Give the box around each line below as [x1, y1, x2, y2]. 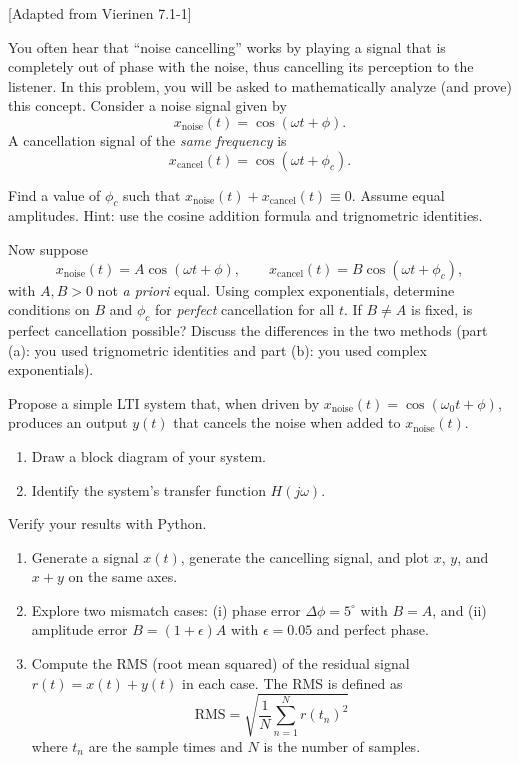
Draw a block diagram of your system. [31, 445, 266, 466]
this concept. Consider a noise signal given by [8, 95, 287, 116]
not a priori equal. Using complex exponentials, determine [97, 279, 455, 300]
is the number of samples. [263, 735, 421, 756]
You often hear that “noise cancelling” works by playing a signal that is [8, 36, 446, 57]
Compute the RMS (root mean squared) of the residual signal [31, 653, 410, 674]
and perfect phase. [316, 619, 429, 640]
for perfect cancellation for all [155, 299, 335, 320]
